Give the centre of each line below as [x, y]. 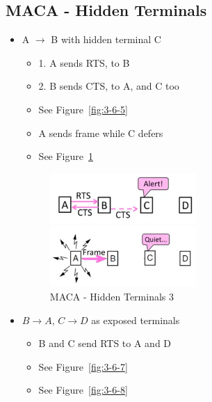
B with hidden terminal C [106, 39]
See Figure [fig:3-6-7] [83, 366]
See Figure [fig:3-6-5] [83, 109]
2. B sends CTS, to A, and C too [109, 86]
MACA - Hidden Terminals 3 [112, 296]
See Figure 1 [66, 156]
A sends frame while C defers [101, 132]
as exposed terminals [136, 320]
